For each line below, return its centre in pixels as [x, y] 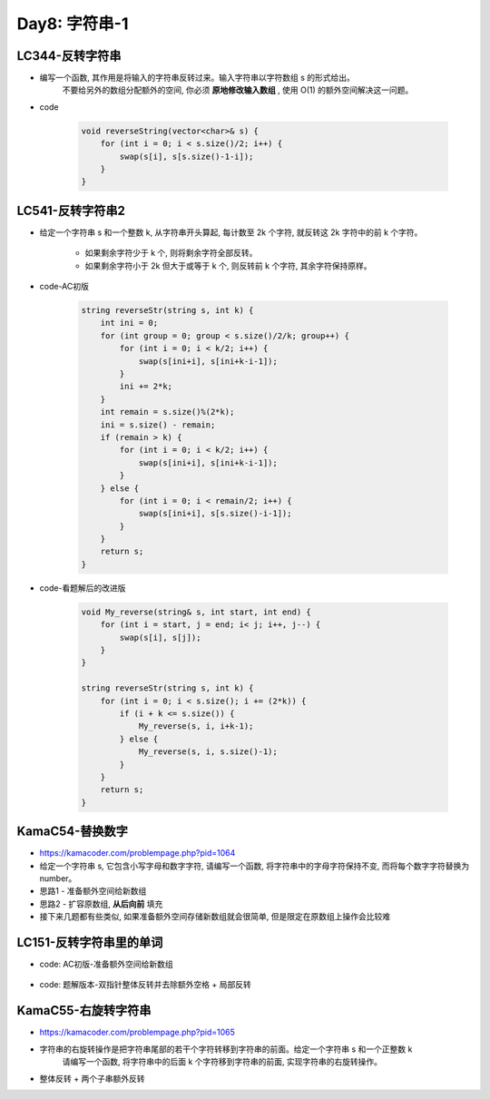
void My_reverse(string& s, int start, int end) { [196, 612]
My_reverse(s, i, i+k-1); [196, 726]
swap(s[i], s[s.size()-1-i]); [186, 156]
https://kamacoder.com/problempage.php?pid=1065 [137, 1032]
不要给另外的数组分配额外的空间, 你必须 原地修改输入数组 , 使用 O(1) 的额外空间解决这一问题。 [238, 90]
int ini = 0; [129, 323]
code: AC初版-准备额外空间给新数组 [106, 964]
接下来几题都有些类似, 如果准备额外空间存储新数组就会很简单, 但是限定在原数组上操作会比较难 [215, 917]
